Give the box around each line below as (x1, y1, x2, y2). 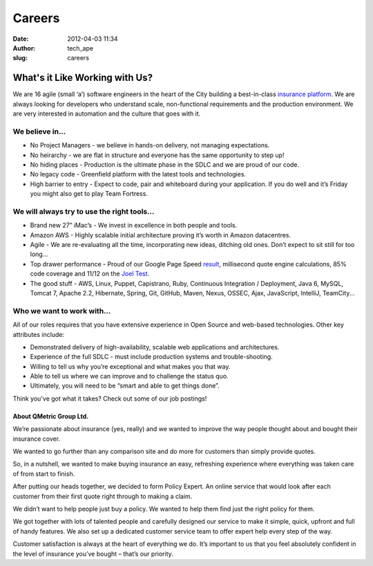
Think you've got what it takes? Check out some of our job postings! (12, 394, 207, 403)
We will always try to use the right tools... (12, 206, 155, 216)
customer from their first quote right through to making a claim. (12, 492, 193, 500)
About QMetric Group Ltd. (12, 412, 89, 420)
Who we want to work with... (12, 306, 111, 316)
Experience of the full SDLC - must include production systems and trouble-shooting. (30, 353, 273, 361)
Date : (12, 35, 29, 43)
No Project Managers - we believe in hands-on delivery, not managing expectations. (30, 141, 270, 149)
